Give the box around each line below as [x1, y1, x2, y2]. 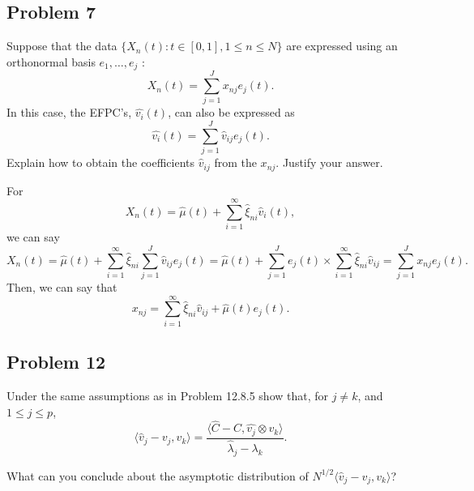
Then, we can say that [6, 278, 117, 295]
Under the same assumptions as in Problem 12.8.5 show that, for [6, 386, 329, 403]
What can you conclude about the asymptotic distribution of [6, 467, 309, 484]
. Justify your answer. [275, 154, 383, 171]
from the [214, 154, 257, 171]
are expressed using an [286, 37, 398, 54]
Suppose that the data [6, 37, 117, 54]
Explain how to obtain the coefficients [6, 154, 195, 171]
